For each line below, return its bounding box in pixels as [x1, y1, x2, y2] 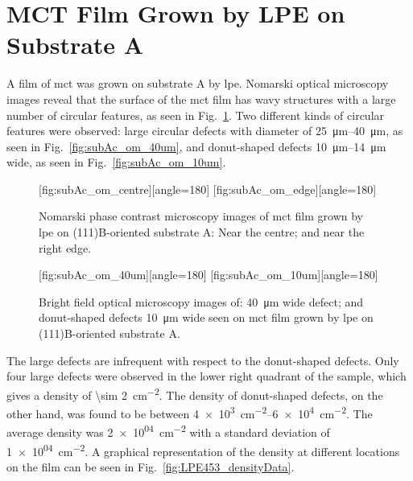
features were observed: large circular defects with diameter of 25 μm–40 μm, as [6, 122, 403, 139]
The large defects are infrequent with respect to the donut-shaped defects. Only [6, 351, 399, 368]
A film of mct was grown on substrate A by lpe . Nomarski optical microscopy [6, 75, 389, 92]
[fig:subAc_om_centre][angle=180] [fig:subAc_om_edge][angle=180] [39, 180, 377, 197]
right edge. [39, 239, 91, 256]
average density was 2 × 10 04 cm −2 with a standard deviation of [6, 421, 330, 440]
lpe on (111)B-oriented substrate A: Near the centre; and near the [39, 224, 365, 240]
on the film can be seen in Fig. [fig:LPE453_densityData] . [6, 458, 295, 475]
